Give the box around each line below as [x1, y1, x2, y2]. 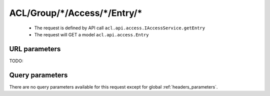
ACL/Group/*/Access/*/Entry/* [9, 7, 142, 18]
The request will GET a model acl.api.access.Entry [34, 31, 149, 37]
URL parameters [9, 45, 61, 53]
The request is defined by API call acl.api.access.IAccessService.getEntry [34, 25, 205, 31]
